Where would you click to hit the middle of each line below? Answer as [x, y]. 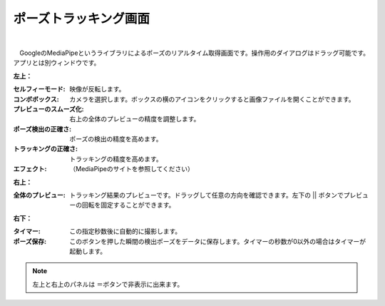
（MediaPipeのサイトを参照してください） [132, 169]
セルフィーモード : [39, 89]
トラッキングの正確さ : [46, 149]
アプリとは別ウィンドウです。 [57, 63]
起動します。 [88, 251]
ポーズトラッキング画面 [81, 19]
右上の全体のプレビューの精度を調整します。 [135, 119]
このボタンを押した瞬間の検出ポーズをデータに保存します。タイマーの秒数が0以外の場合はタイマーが [218, 241]
